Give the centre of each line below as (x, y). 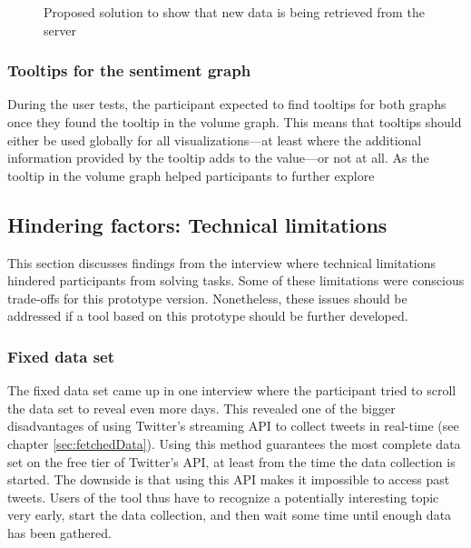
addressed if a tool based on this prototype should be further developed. (208, 316)
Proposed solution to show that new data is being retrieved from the (234, 12)
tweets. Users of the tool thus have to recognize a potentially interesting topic (223, 497)
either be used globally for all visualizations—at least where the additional (215, 139)
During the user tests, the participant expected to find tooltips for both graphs (227, 104)
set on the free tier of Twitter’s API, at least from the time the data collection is (231, 461)
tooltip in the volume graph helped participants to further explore (191, 175)
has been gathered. (59, 532)
